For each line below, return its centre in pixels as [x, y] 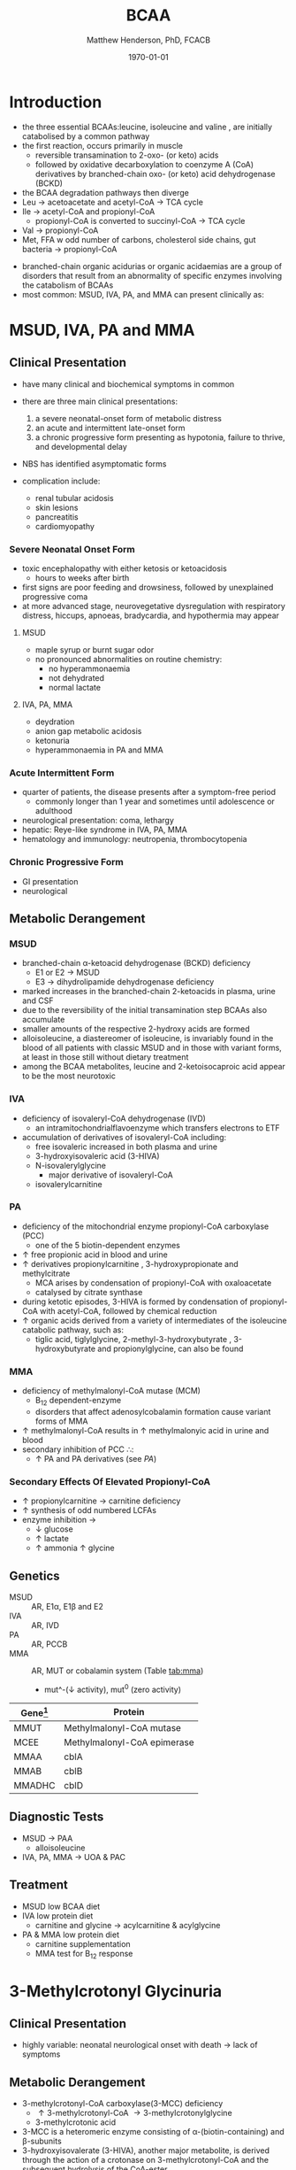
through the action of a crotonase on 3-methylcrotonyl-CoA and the [145, 2160]
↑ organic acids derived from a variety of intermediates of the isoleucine [154, 1320]
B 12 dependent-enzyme [78, 1402]
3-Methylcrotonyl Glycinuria [116, 1991]
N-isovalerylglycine [70, 1165]
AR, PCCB [49, 1644]
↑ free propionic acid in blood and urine [95, 1255]
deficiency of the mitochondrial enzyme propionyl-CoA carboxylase [145, 1226]
